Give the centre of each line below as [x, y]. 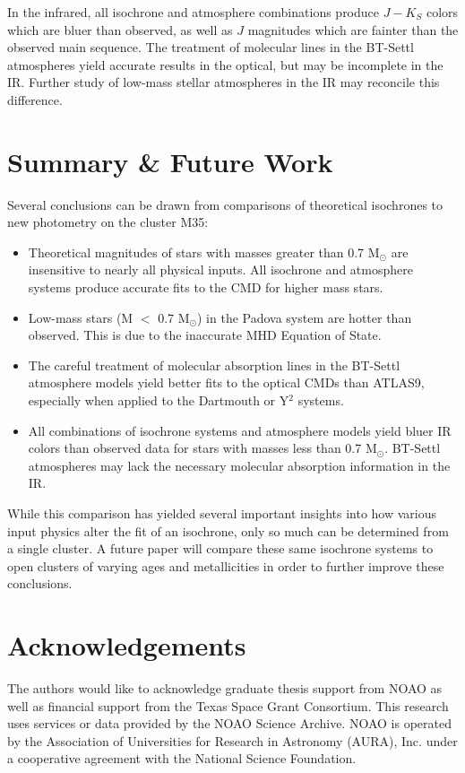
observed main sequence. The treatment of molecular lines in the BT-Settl [211, 47]
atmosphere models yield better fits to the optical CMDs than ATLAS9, [226, 382]
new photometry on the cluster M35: [108, 222]
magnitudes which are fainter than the [353, 29]
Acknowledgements [127, 645]
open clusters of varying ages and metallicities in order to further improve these [226, 565]
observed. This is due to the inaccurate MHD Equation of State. [205, 335]
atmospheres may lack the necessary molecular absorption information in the [239, 465]
